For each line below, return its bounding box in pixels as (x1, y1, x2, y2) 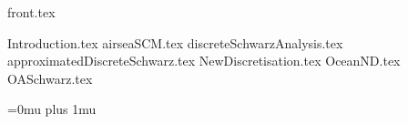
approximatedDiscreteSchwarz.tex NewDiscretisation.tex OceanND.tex (7, 51, 401, 70)
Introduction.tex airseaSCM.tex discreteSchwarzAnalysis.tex (7, 33, 343, 52)
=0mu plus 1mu (7, 99, 97, 119)
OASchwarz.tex (7, 68, 93, 88)
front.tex (7, 3, 56, 21)
